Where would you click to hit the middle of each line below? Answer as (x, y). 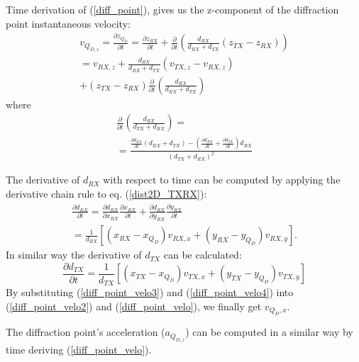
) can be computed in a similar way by (269, 332)
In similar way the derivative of (74, 255)
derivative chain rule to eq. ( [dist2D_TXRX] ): (106, 194)
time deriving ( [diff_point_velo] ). (79, 349)
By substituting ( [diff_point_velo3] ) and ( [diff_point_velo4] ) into (150, 292)
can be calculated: (203, 255)
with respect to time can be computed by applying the (222, 180)
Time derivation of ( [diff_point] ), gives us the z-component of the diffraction (172, 9)
